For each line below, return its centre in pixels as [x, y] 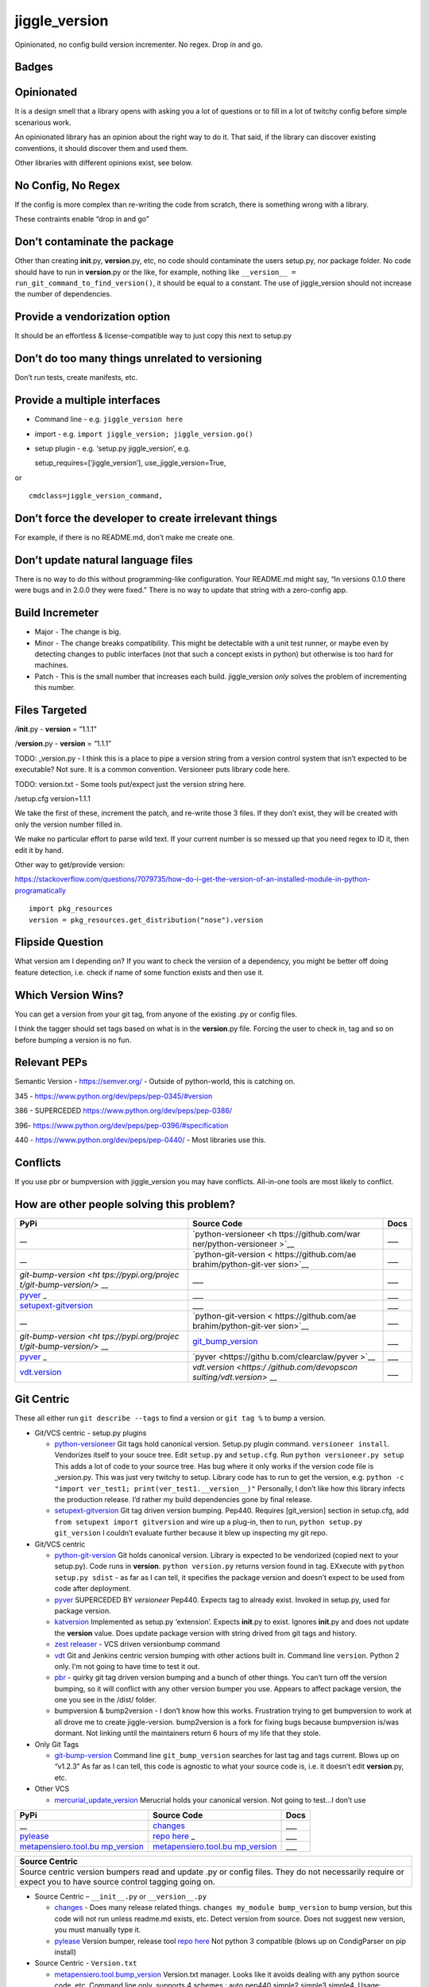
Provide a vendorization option [93, 317]
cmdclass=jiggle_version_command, [96, 496]
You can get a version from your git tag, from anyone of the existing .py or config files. [156, 1014]
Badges [34, 67]
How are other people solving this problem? [125, 1204]
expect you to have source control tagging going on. [118, 1881]
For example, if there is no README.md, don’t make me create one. [124, 537]
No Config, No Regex [68, 186]
